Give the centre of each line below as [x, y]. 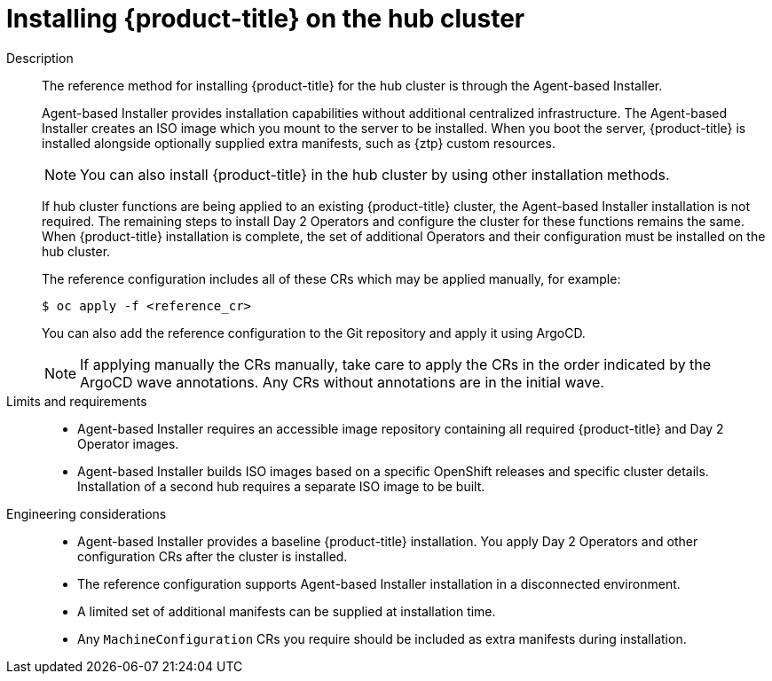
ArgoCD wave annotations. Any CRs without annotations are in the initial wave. [342, 382]
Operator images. [128, 443]
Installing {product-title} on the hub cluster [266, 19]
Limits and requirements [77, 401]
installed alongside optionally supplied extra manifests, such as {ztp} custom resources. [299, 143]
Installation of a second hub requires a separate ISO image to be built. [281, 486]
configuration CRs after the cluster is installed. [213, 556]
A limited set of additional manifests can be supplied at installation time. [287, 611]
